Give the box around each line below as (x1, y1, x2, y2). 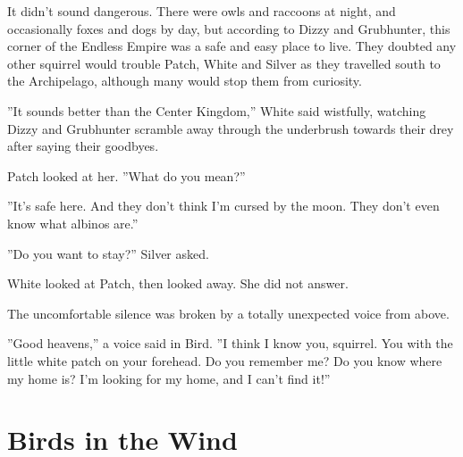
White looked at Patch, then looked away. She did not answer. (7, 274, 349, 293)
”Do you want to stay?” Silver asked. (7, 244, 209, 262)
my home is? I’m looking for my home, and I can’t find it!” (7, 369, 331, 387)
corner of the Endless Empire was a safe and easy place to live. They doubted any (7, 37, 457, 55)
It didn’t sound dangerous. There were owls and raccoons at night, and (7, 2, 396, 20)
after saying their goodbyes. (7, 137, 159, 155)
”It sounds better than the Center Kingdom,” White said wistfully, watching (7, 101, 426, 120)
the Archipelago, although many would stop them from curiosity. (7, 71, 362, 90)
